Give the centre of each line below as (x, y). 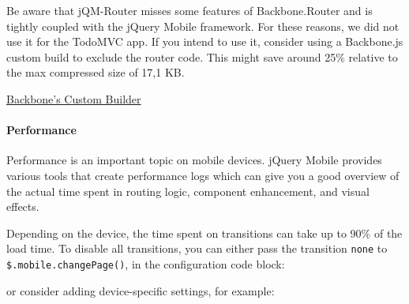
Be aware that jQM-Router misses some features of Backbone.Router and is (189, 10)
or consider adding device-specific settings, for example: (141, 290)
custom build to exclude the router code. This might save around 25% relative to (202, 56)
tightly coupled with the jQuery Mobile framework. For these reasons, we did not (203, 26)
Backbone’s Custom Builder (74, 98)
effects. (23, 206)
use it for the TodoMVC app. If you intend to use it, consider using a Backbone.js (205, 41)
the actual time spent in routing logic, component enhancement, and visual (188, 191)
